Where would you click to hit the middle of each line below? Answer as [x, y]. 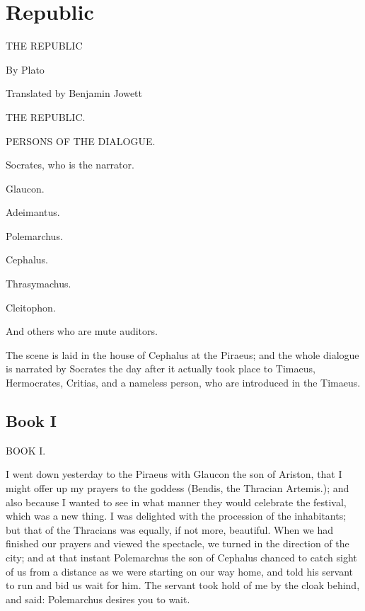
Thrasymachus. [39, 284]
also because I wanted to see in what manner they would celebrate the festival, [176, 502]
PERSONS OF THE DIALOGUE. [81, 141]
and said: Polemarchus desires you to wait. [98, 599]
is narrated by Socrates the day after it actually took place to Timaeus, [161, 369]
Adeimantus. [33, 212]
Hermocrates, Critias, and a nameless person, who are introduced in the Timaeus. [183, 383]
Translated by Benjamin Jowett [74, 93]
